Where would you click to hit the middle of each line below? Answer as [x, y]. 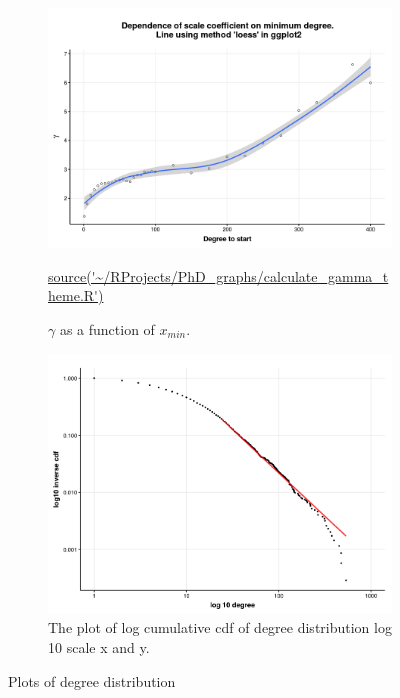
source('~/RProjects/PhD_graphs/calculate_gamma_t [218, 275]
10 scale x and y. [99, 647]
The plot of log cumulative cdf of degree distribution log [220, 627]
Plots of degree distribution [92, 680]
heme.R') [76, 295]
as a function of [107, 328]
